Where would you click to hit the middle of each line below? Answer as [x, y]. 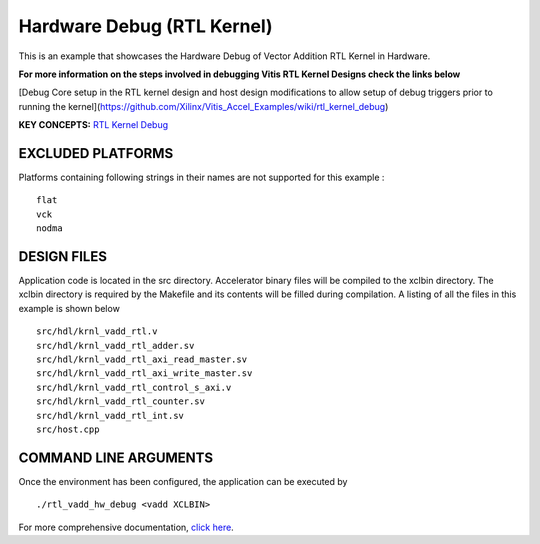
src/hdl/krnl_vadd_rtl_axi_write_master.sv [144, 373]
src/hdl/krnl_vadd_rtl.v [97, 331]
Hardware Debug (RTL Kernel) [146, 26]
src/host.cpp [68, 429]
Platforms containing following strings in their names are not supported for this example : [201, 177]
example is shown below [69, 308]
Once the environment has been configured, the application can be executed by [183, 481]
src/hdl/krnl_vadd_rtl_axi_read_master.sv [142, 359]
